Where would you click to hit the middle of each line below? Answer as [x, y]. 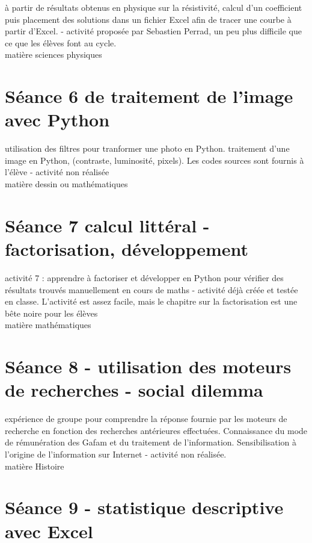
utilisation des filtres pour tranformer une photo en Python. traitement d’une [147, 148]
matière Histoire [35, 466]
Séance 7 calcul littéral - [107, 225]
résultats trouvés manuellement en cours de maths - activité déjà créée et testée [151, 289]
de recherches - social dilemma [134, 390]
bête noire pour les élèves [51, 313]
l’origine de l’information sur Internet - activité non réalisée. [116, 454]
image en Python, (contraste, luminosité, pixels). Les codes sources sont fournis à [154, 160]
